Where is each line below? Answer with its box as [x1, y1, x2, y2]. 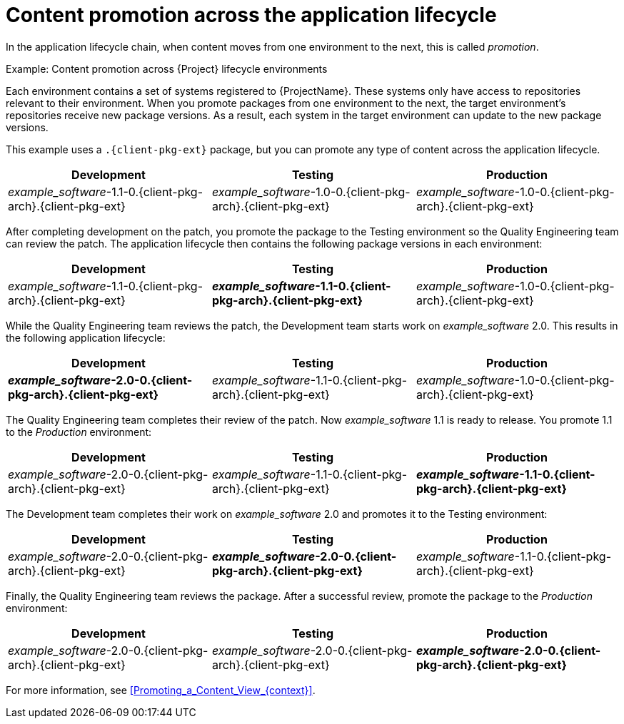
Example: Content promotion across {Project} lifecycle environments [6, 62, 328, 75]
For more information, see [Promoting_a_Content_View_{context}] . [6, 683, 316, 696]
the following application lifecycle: [6, 331, 166, 344]
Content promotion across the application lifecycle [6, 3, 497, 27]
